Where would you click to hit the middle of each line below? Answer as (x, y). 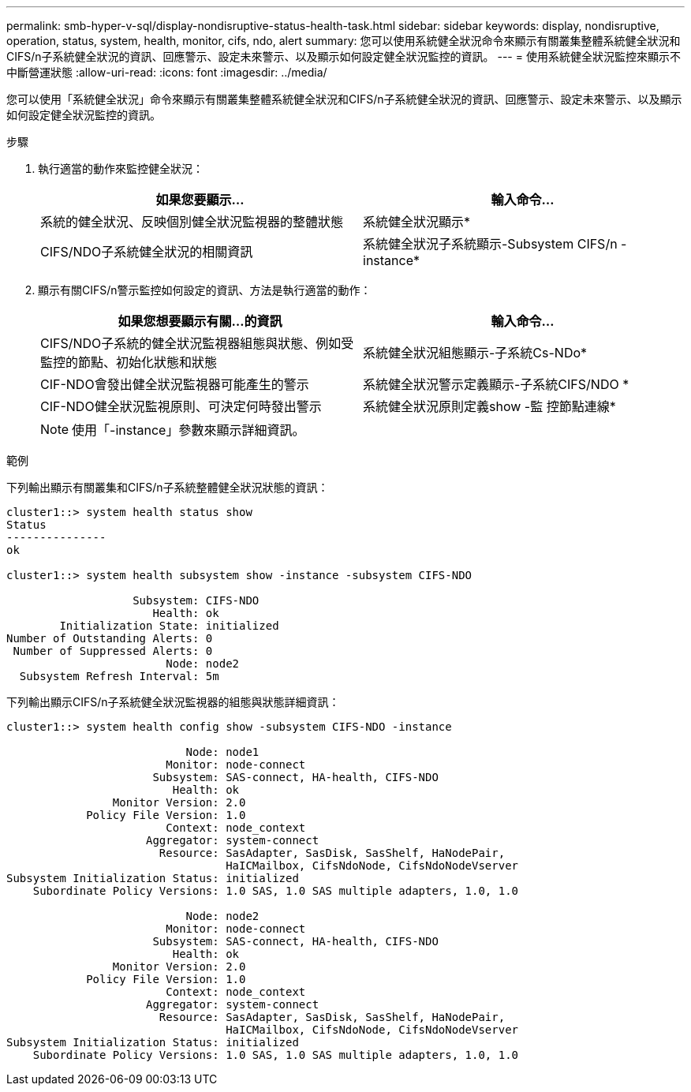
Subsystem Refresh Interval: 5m (119, 676)
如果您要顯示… (200, 200)
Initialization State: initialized (169, 626)
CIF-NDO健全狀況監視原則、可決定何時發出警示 (181, 406)
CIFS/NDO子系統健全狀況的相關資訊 (147, 252)
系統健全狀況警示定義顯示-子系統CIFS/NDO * (496, 384)
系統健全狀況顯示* (417, 222)
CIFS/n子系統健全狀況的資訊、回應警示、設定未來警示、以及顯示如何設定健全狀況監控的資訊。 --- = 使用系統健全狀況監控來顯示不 (344, 56)
